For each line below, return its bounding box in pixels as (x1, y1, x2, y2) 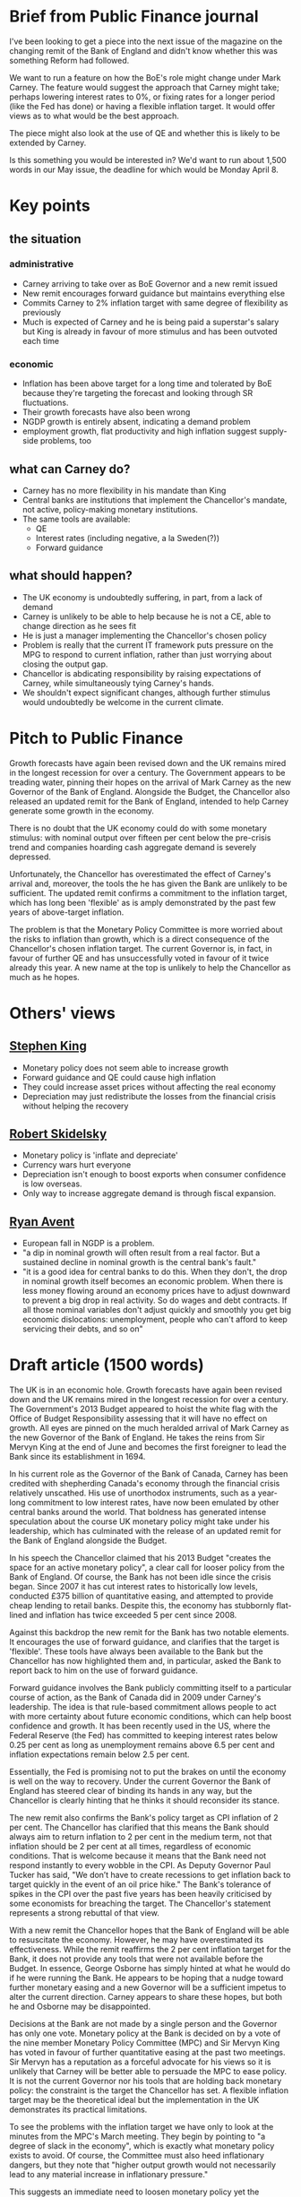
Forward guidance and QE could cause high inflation (21, 1072, 217, 1082)
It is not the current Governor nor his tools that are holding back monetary (9, 2076, 282, 2087)
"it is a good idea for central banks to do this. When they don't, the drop (21, 1266, 288, 1278)
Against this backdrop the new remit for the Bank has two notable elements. (9, 1627, 289, 1638)
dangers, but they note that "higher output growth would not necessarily (9, 2159, 276, 2170)
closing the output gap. (21, 659, 108, 669)
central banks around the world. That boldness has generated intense (9, 1507, 267, 1518)
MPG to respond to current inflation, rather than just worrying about (21, 649, 272, 659)
